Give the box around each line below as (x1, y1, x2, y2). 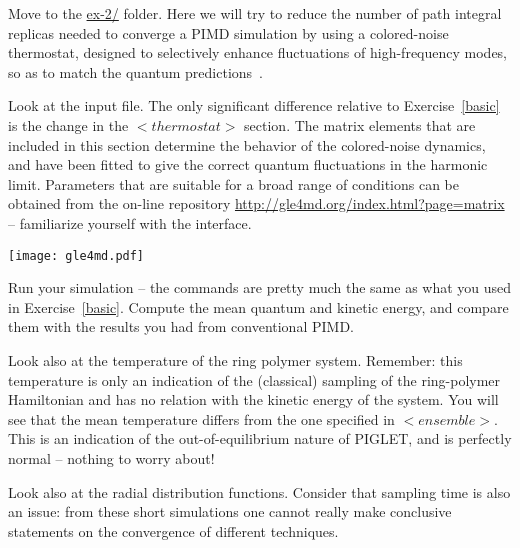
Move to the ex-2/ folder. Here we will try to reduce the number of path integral (8, 3, 502, 23)
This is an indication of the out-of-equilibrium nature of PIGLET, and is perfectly (8, 428, 512, 449)
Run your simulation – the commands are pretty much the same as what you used (8, 277, 512, 298)
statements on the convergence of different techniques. (8, 520, 339, 541)
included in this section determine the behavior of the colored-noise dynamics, (8, 134, 486, 155)
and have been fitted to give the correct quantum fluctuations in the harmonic (8, 154, 488, 175)
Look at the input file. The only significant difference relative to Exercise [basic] (8, 95, 500, 116)
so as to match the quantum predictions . (8, 61, 263, 82)
